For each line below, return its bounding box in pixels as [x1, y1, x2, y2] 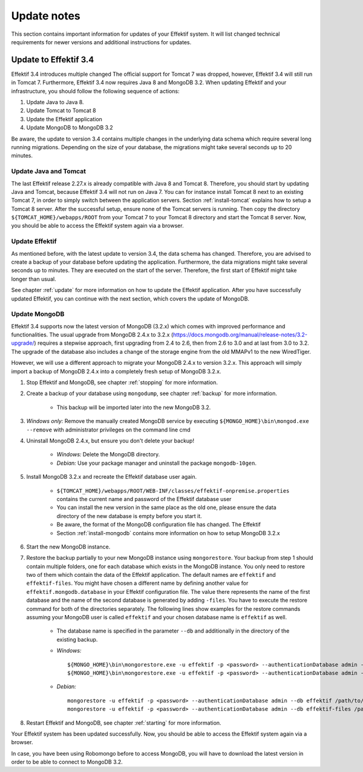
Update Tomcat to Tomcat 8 [26, 107, 96, 115]
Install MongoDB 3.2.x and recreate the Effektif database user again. [26, 473, 197, 481]
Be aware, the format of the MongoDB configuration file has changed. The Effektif [56, 521, 261, 528]
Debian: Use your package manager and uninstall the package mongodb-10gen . [56, 459, 257, 467]
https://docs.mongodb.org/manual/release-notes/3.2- [172, 331, 308, 339]
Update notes [11, 9, 81, 22]
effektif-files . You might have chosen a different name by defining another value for [26, 579, 249, 587]
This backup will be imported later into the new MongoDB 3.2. [56, 404, 211, 411]
